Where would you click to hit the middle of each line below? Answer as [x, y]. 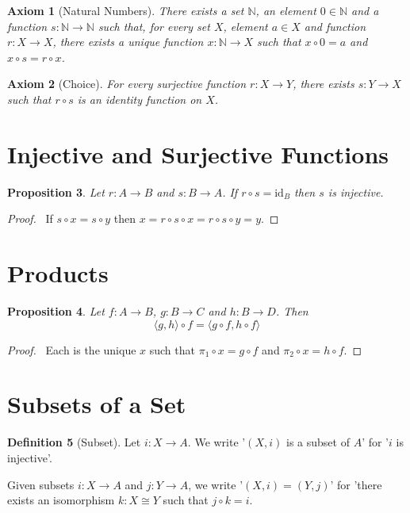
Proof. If [30, 218]
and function [335, 26]
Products [58, 273]
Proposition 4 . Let [56, 311]
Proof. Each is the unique [72, 349]
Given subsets [41, 484]
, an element [286, 10]
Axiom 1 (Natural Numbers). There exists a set [126, 10]
